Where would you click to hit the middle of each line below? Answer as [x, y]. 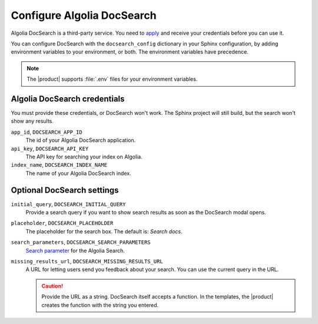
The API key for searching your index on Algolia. [84, 157]
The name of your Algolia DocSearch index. [79, 173]
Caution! [52, 286]
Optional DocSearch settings [65, 190]
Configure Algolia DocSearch [84, 15]
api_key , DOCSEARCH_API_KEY [50, 148]
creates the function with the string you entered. [100, 305]
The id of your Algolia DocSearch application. [81, 140]
